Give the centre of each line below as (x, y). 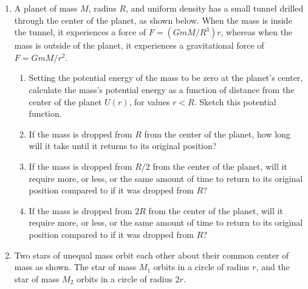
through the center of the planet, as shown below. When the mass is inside (153, 20)
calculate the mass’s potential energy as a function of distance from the (162, 89)
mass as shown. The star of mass (75, 267)
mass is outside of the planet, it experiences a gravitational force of (139, 45)
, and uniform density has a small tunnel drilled (214, 8)
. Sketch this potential (235, 101)
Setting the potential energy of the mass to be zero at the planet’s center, (166, 78)
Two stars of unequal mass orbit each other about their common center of (152, 255)
